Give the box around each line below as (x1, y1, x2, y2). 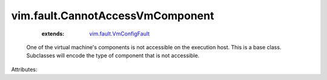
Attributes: (11, 66, 38, 73)
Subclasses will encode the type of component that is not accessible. (26, 52, 200, 60)
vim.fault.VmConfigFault (89, 30, 150, 37)
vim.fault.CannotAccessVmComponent (11, 9, 214, 22)
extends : (41, 30, 65, 37)
